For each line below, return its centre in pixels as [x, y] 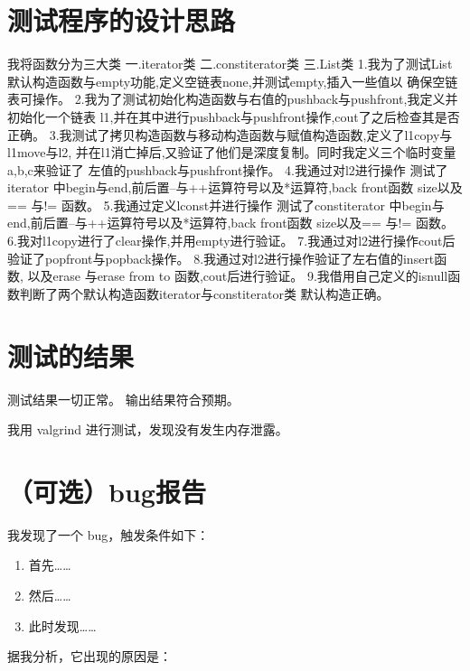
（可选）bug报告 [107, 491]
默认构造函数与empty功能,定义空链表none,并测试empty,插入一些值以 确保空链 [233, 81]
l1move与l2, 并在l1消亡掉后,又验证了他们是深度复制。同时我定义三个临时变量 [232, 152]
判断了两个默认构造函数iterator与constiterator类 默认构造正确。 [204, 293]
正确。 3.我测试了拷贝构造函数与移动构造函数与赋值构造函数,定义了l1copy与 [230, 134]
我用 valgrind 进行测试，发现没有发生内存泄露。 [148, 429]
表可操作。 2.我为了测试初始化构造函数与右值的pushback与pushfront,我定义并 [233, 99]
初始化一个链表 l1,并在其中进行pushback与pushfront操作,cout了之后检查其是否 [234, 116]
